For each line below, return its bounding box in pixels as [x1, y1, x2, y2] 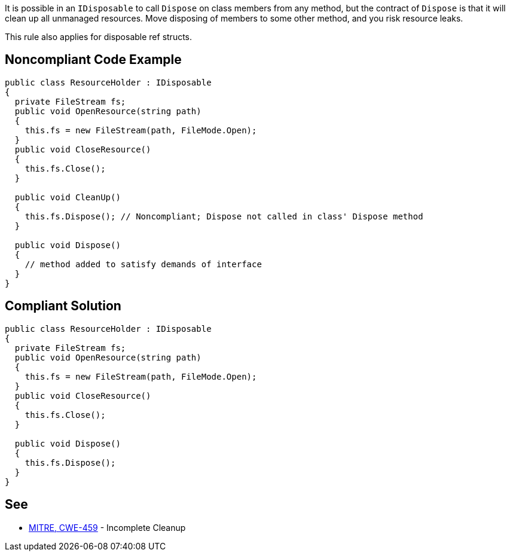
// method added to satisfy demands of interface [25, 259, 262, 269]
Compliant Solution [5, 298, 121, 314]
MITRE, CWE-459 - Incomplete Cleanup [29, 522, 186, 533]
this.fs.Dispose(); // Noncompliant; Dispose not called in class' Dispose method [25, 211, 423, 221]
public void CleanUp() [14, 192, 121, 202]
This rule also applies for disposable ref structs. [5, 32, 193, 42]
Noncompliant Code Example [5, 52, 182, 68]
